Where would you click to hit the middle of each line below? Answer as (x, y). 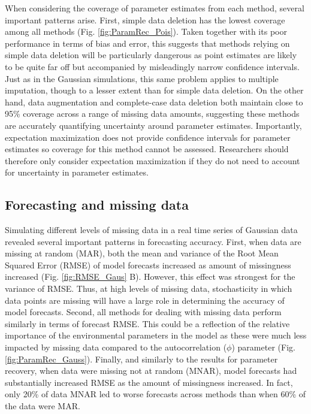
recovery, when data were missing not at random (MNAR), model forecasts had (151, 371)
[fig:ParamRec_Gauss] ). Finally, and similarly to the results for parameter (141, 359)
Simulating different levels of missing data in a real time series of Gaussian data (151, 230)
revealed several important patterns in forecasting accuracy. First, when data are (153, 241)
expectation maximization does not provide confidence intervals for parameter (148, 137)
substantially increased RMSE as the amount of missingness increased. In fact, (149, 382)
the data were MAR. (43, 406)
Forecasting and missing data (97, 205)
